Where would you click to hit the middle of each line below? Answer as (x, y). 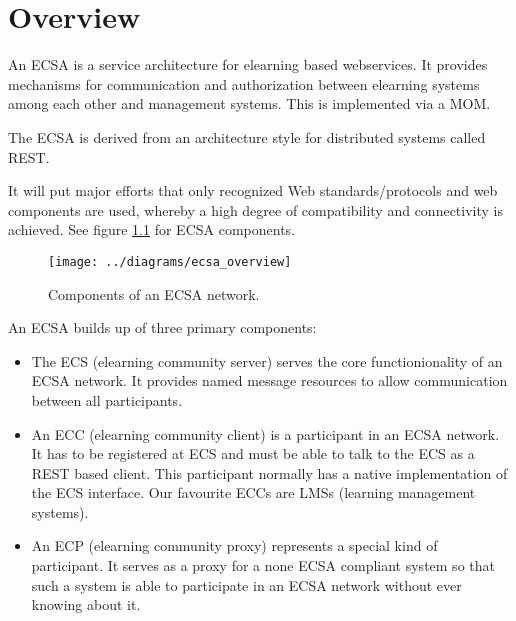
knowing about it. (86, 604)
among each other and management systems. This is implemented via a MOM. (249, 103)
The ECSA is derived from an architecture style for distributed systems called (247, 136)
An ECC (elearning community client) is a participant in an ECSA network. (265, 433)
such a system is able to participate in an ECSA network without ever (246, 584)
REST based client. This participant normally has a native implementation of (269, 472)
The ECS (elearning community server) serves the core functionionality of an (267, 360)
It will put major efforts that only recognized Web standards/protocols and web (253, 190)
